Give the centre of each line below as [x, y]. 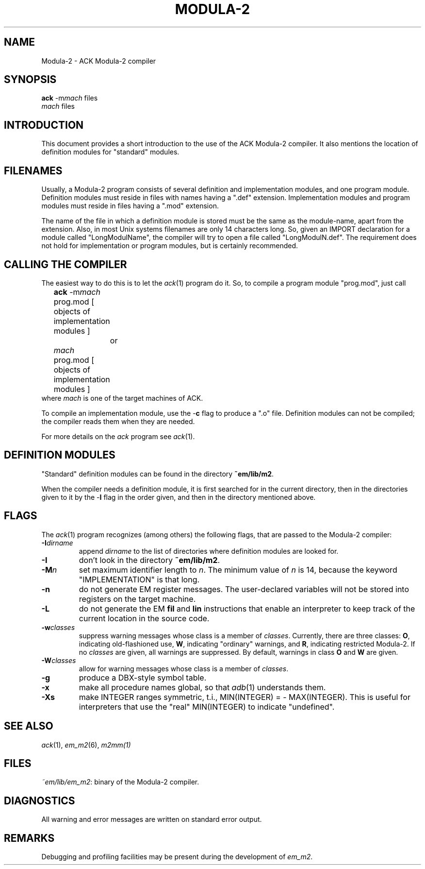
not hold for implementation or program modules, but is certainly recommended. [170, 246]
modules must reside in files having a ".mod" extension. [130, 206]
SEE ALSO [29, 726]
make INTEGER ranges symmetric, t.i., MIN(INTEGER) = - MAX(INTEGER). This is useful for [245, 697]
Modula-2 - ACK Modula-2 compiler [99, 61]
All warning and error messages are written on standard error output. [152, 819]
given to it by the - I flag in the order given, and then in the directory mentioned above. [179, 497]
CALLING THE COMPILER [65, 264]
